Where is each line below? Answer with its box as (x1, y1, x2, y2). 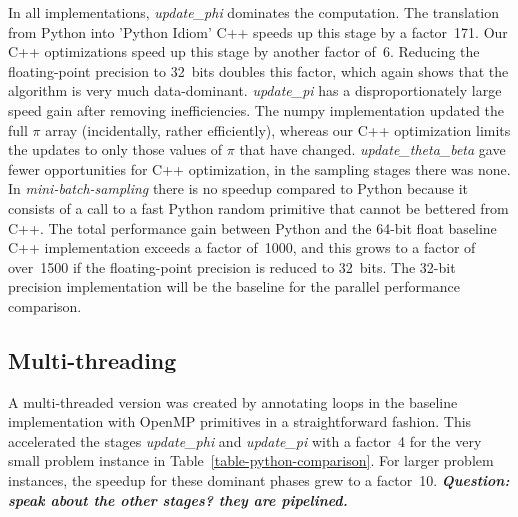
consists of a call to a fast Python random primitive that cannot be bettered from (8, 197, 509, 218)
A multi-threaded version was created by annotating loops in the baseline (8, 391, 458, 412)
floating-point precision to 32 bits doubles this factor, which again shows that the (8, 60, 509, 81)
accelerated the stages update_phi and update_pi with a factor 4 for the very (8, 430, 482, 451)
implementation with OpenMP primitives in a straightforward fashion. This (8, 411, 472, 432)
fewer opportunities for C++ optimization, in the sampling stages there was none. (8, 158, 511, 179)
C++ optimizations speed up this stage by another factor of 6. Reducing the (8, 41, 480, 62)
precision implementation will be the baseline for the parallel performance (8, 276, 460, 297)
